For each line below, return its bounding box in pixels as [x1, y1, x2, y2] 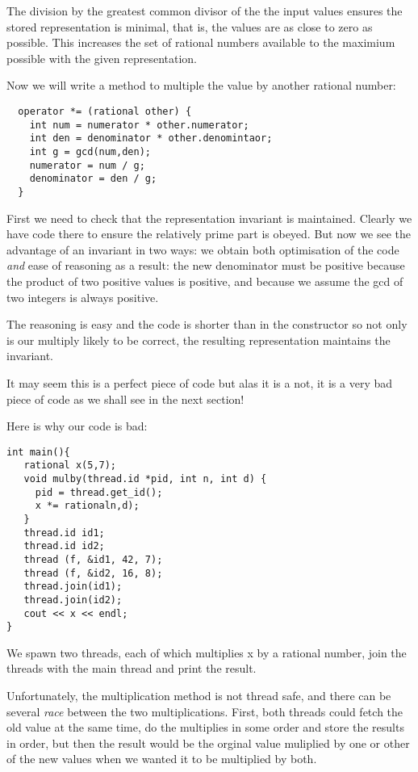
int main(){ [6, 446, 70, 458]
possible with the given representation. [6, 49, 197, 66]
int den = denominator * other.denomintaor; [29, 132, 273, 145]
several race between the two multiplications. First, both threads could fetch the [6, 703, 403, 720]
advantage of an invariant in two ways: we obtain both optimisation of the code [6, 241, 399, 258]
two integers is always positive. [6, 288, 159, 305]
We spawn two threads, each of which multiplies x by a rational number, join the [6, 644, 407, 661]
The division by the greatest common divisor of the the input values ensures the [6, 2, 403, 19]
